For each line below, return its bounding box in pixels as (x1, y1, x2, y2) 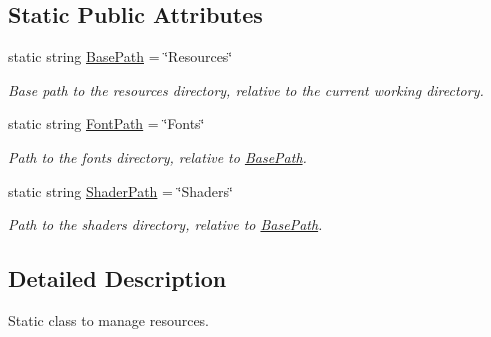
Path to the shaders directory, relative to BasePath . (8, 214, 323, 235)
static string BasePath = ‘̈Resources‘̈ (8, 46, 233, 67)
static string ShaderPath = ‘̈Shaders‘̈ (8, 180, 233, 201)
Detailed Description (8, 263, 227, 294)
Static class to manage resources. (8, 309, 210, 330)
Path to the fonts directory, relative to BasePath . (8, 146, 307, 167)
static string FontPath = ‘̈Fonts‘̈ (8, 113, 205, 134)
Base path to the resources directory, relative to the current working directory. (8, 79, 484, 100)
